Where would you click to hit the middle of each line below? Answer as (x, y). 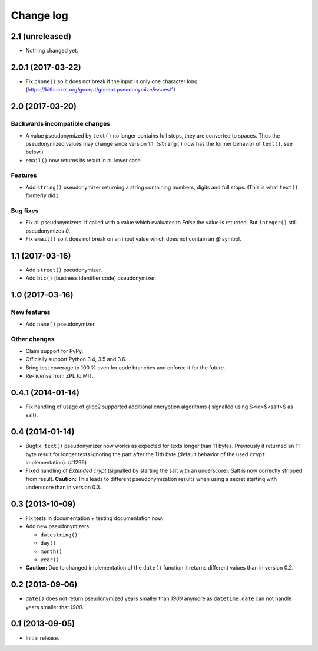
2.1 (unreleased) (41, 36)
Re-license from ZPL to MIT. (60, 375)
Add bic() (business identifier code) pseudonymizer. (91, 278)
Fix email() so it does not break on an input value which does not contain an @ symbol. (133, 239)
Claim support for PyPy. (54, 351)
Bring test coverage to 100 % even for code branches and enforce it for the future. (125, 367)
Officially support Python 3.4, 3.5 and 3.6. (76, 359)
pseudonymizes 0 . (48, 231)
